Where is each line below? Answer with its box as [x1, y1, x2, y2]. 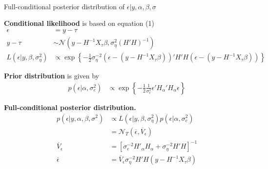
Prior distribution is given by [4, 71, 99, 81]
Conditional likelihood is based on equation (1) [4, 18, 154, 28]
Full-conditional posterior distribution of [4, 1, 125, 11]
